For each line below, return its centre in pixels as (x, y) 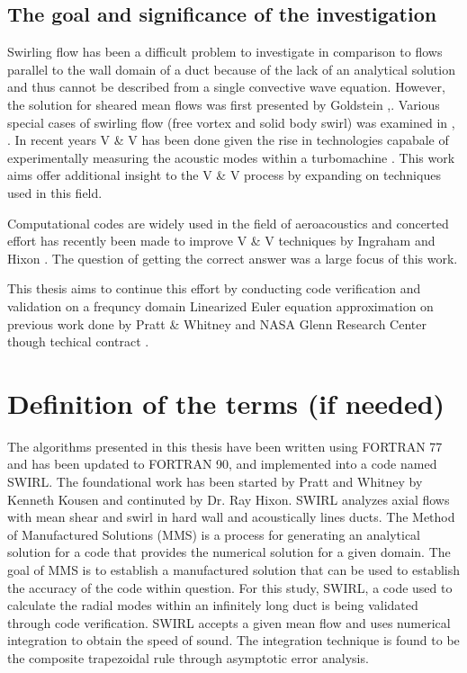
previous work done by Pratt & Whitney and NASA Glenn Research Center (217, 323)
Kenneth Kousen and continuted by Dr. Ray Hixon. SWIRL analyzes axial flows (229, 499)
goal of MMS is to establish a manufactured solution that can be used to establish (234, 569)
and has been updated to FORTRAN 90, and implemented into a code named (222, 464)
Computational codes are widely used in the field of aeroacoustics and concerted (228, 223)
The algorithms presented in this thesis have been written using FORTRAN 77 (225, 446)
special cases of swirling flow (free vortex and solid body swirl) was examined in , (231, 122)
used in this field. (55, 192)
